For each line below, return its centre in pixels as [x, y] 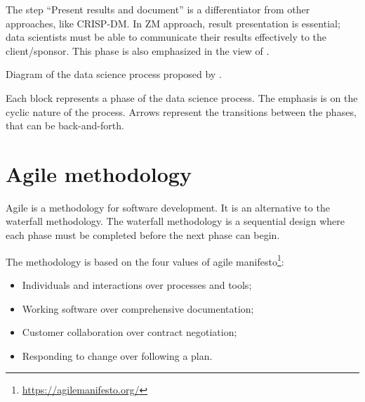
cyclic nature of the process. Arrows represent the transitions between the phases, [181, 111]
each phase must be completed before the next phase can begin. [143, 235]
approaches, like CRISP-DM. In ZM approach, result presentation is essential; [173, 23]
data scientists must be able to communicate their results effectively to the [166, 37]
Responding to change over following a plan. [117, 355]
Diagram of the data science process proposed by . [114, 74]
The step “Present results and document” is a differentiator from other [158, 9]
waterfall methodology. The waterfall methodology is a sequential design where [175, 221]
